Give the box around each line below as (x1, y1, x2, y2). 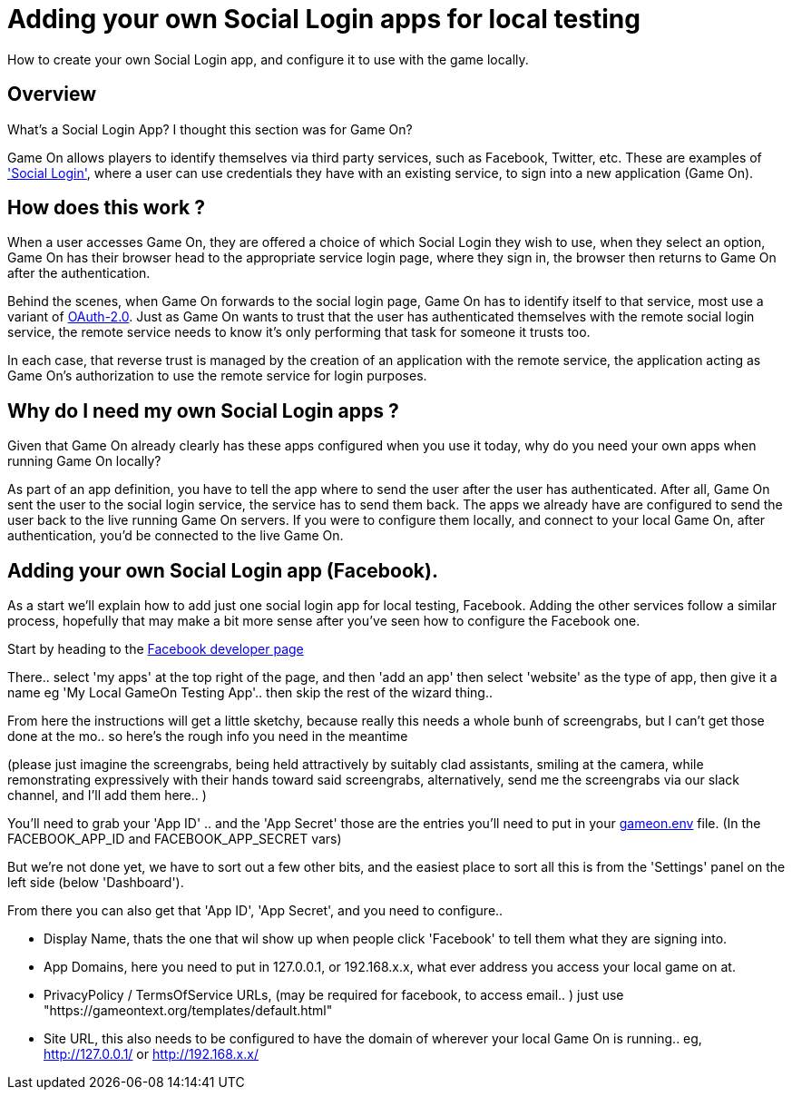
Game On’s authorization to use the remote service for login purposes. (7, 368, 427, 384)
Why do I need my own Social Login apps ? (7, 399, 399, 422)
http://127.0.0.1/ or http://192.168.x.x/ (44, 1046, 259, 1062)
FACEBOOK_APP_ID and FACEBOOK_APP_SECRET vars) (7, 831, 342, 847)
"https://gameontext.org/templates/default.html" (44, 1003, 333, 1019)
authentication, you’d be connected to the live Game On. (7, 528, 344, 544)
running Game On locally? (7, 453, 161, 469)
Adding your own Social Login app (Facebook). (7, 558, 438, 582)
